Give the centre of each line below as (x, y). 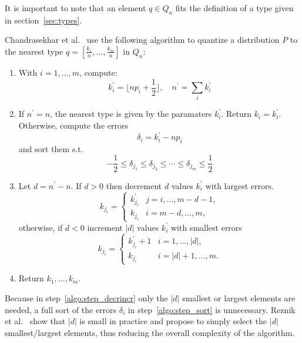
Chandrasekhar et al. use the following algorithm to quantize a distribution (142, 40)
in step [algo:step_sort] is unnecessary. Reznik (212, 309)
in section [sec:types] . (43, 20)
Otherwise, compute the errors (73, 125)
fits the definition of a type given (234, 8)
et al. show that (35, 321)
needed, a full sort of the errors (61, 309)
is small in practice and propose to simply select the (173, 321)
